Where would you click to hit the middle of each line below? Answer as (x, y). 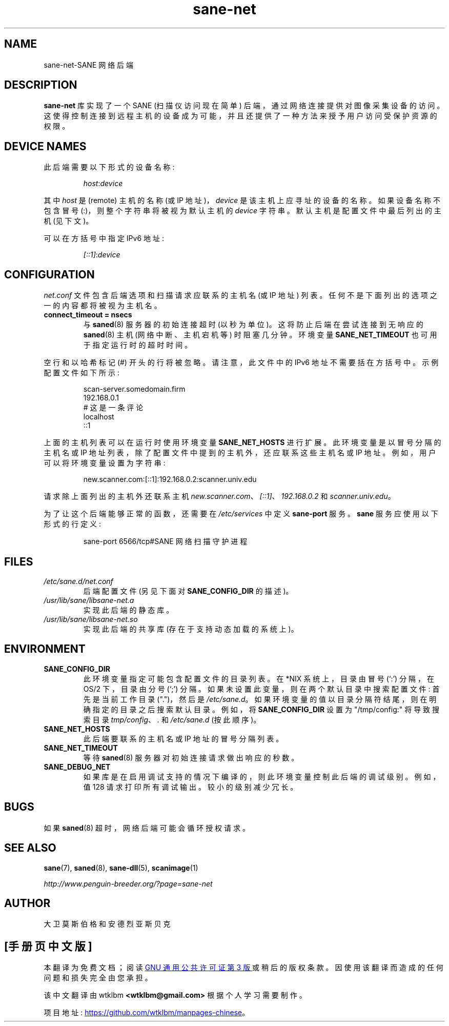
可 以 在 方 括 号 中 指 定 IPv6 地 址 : (104, 238)
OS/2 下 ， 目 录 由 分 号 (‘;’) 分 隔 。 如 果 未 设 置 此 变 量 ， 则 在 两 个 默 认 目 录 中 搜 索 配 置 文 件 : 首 (261, 689)
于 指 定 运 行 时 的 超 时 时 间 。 (138, 345)
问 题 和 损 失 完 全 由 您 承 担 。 (98, 978)
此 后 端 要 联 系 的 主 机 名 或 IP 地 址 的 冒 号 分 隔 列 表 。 (183, 738)
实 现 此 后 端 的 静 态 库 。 (128, 610)
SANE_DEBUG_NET (77, 767)
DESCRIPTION (41, 85)
